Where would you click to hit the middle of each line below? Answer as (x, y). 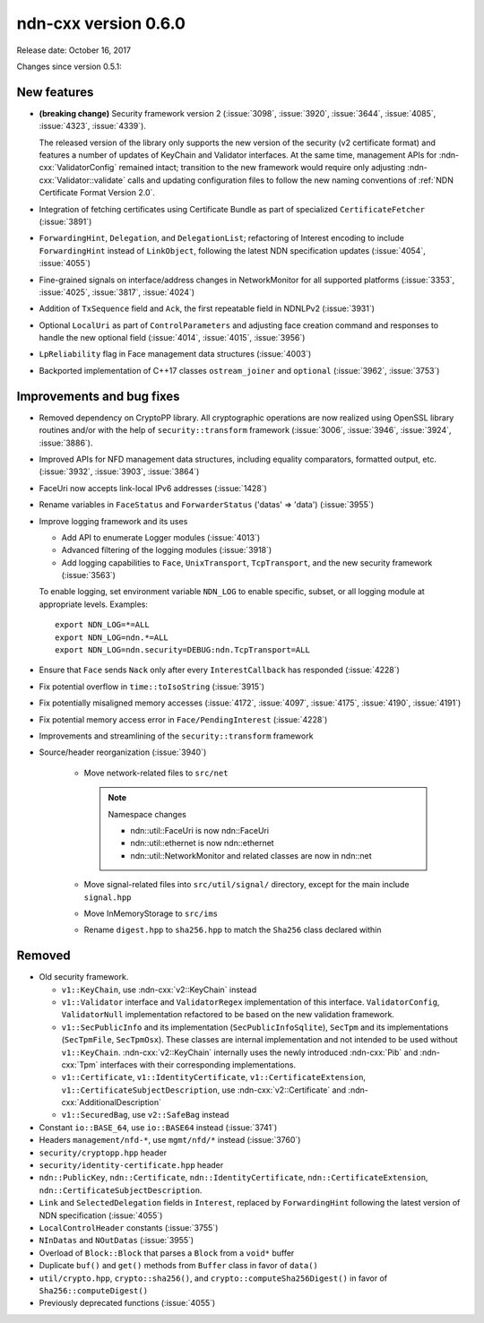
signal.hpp (108, 897)
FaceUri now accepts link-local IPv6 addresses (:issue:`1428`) (153, 488)
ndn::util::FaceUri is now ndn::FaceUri (199, 830)
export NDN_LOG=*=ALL (102, 625)
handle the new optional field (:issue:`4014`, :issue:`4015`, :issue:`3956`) (172, 338)
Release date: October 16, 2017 (74, 50)
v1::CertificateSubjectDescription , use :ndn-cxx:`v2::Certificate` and (204, 1090)
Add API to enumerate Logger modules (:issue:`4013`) (161, 537)
